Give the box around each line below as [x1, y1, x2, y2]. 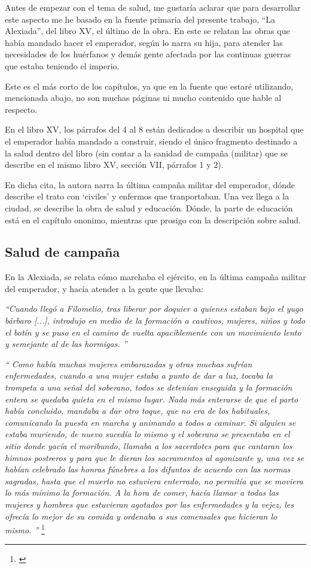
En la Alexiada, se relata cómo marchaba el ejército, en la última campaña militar [5, 271, 306, 283]
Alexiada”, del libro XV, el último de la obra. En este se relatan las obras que [5, 24, 290, 37]
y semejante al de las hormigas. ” [5, 337, 127, 350]
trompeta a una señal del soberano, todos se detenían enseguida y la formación [5, 381, 292, 394]
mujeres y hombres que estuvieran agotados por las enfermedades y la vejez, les [5, 498, 294, 510]
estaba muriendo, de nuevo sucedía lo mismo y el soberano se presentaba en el [5, 428, 290, 440]
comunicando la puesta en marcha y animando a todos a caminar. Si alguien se [5, 416, 296, 428]
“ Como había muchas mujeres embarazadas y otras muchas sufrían [5, 357, 252, 370]
